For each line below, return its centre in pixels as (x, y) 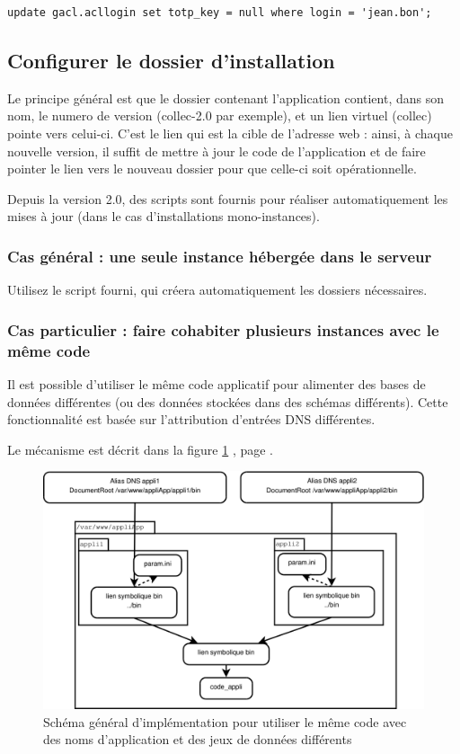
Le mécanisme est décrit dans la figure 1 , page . (141, 449)
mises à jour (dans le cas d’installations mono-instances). (164, 216)
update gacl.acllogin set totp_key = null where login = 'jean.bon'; (220, 13)
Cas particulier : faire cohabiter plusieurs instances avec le (223, 329)
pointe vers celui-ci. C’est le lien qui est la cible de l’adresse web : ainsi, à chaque (230, 133)
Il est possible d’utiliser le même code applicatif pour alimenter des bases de (217, 383)
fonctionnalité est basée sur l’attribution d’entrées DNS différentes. (191, 419)
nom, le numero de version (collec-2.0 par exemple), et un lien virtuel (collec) (220, 115)
